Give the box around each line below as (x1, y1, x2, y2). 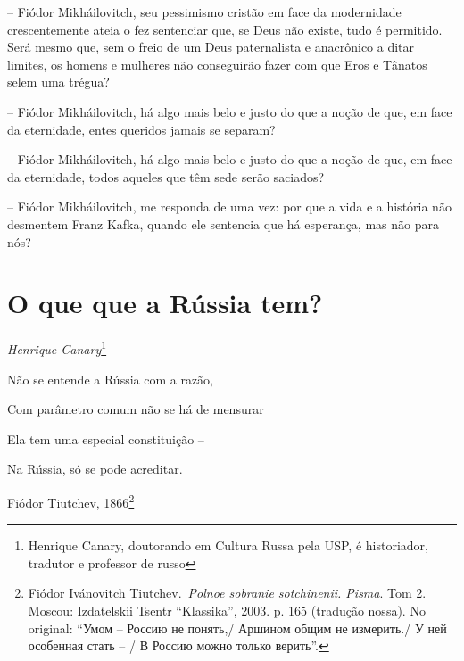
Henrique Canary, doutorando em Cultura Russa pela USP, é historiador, (28, 536, 428, 555)
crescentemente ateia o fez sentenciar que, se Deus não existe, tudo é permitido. (7, 20, 443, 38)
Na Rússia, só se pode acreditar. (7, 459, 183, 478)
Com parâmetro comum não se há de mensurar (7, 400, 264, 418)
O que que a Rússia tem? (7, 285, 323, 321)
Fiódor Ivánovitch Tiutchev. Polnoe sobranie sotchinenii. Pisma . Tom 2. (28, 583, 427, 602)
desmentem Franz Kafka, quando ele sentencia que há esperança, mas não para (7, 214, 439, 233)
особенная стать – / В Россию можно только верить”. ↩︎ (28, 636, 329, 655)
